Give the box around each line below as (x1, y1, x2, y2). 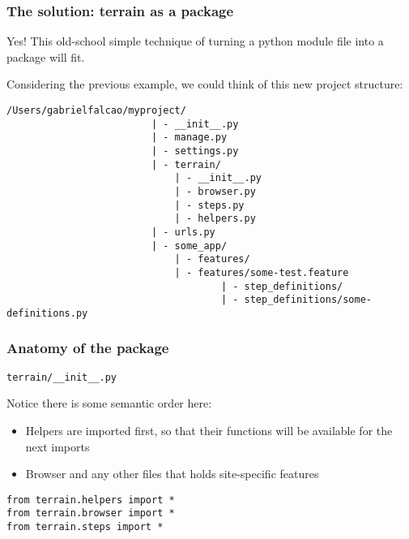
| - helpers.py (174, 213, 256, 225)
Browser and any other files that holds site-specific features (25, 465, 319, 482)
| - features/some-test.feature (174, 266, 349, 278)
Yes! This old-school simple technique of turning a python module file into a (6, 32, 384, 50)
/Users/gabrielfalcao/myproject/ (6, 105, 186, 116)
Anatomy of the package (6, 338, 169, 358)
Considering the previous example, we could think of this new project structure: (6, 75, 403, 93)
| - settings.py (151, 144, 239, 157)
